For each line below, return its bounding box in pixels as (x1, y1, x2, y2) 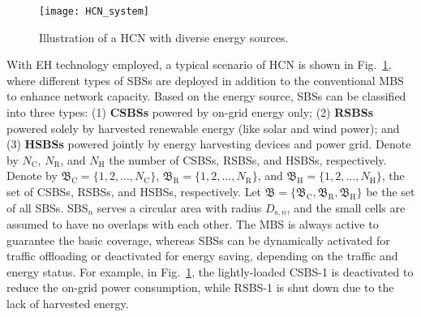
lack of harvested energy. (6, 295, 129, 312)
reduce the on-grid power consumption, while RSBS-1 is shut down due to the (6, 279, 394, 296)
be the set (366, 183, 415, 199)
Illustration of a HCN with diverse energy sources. (39, 28, 289, 45)
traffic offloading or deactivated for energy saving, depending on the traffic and (6, 247, 398, 264)
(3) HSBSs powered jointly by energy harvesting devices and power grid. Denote (6, 135, 411, 152)
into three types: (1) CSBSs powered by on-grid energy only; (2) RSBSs (6, 104, 373, 121)
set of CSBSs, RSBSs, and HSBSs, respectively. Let (6, 183, 262, 199)
